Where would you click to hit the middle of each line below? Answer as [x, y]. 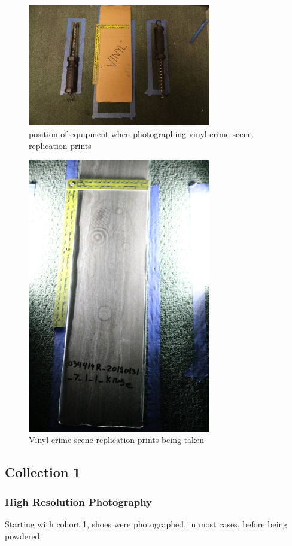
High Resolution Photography [79, 501]
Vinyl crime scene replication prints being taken [117, 440]
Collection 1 [43, 472]
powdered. [24, 536]
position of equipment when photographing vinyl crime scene [140, 134]
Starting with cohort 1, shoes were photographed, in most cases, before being [146, 524]
